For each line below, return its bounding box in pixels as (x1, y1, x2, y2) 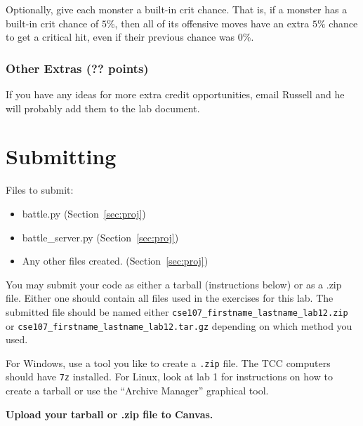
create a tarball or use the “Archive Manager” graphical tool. (6, 383, 269, 398)
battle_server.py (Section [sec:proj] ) (22, 229, 179, 244)
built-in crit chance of (6, 15, 99, 30)
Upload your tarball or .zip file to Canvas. (6, 406, 213, 421)
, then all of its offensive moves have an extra (114, 15, 310, 30)
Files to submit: (6, 182, 74, 197)
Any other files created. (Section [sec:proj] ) (22, 253, 209, 268)
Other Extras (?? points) (6, 59, 149, 76)
